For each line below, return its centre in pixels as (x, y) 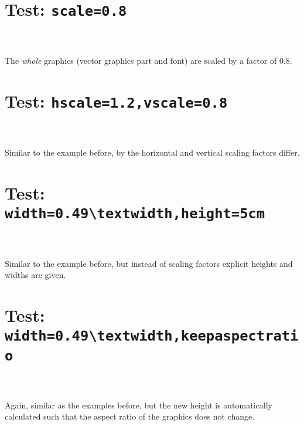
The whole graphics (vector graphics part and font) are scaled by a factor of (141, 61)
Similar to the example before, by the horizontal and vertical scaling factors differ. (152, 152)
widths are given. (35, 275)
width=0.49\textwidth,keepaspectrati (152, 336)
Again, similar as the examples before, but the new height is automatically (139, 405)
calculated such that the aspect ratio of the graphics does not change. (130, 416)
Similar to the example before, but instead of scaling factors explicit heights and (149, 263)
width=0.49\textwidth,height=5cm (135, 214)
